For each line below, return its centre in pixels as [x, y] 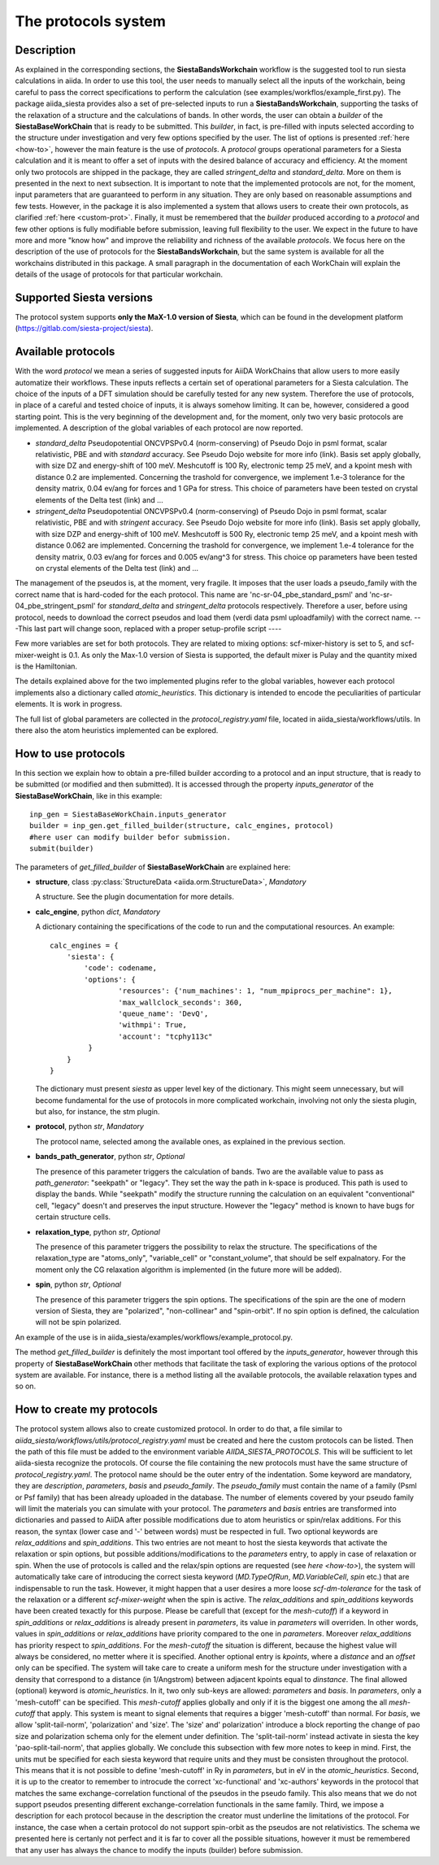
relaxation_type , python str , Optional [98, 1231]
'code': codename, [121, 968]
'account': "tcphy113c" [165, 1036]
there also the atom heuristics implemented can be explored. [117, 730]
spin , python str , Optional [78, 1284]
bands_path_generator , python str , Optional [110, 1157]
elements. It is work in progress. [69, 704]
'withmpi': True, [152, 1025]
